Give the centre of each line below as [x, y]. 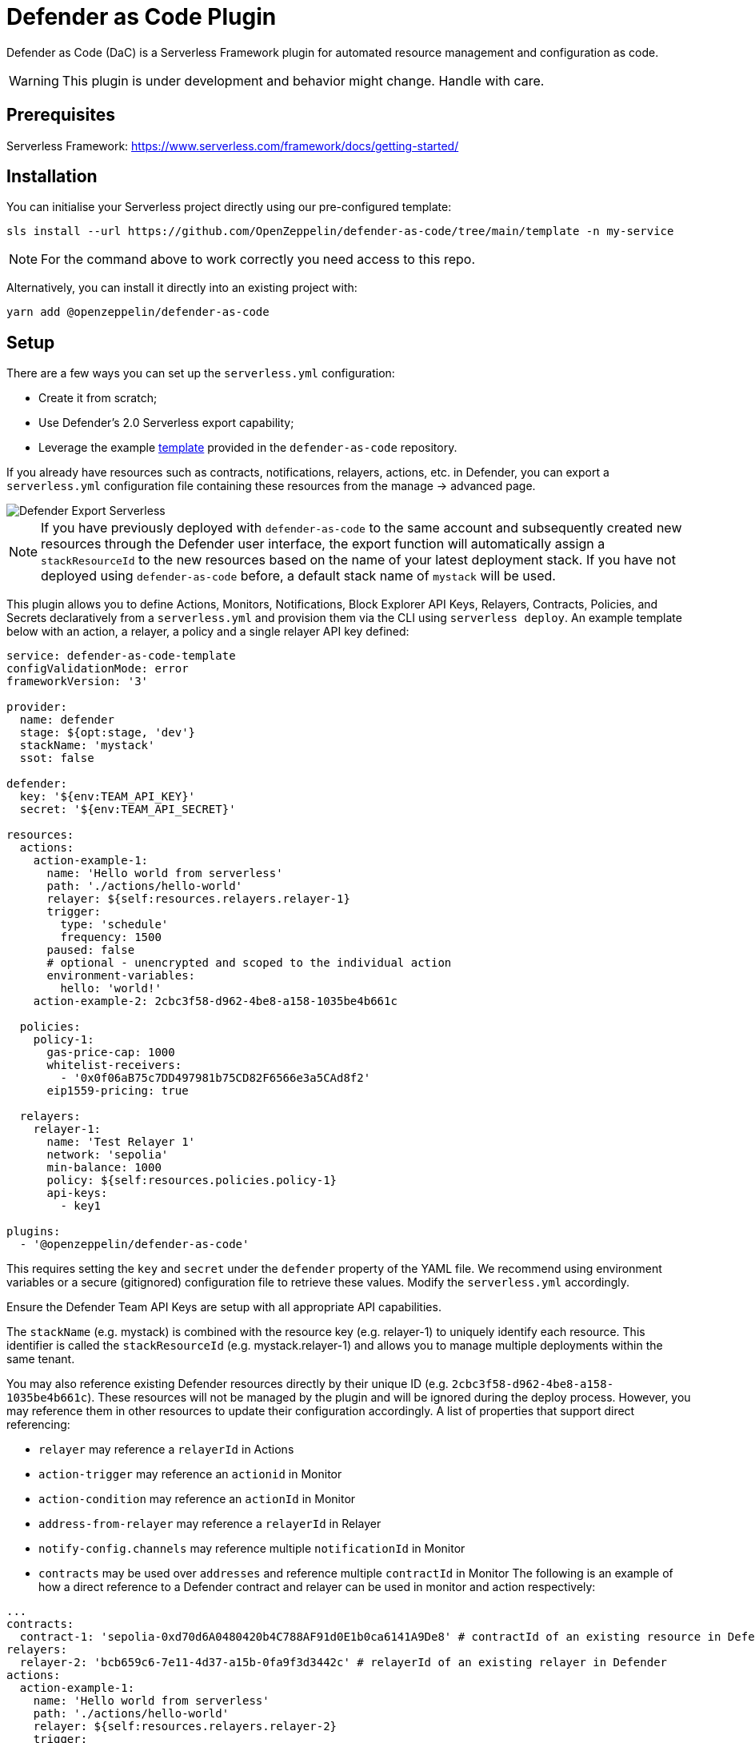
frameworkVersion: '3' [78, 682]
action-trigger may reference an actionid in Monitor [190, 1474]
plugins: [34, 1232]
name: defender [67, 720]
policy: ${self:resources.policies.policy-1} [192, 1181]
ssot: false [57, 758]
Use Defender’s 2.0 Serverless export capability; [166, 423]
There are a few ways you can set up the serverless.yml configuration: [201, 373]
